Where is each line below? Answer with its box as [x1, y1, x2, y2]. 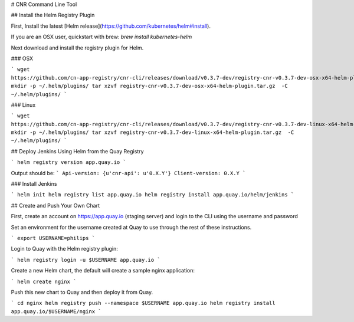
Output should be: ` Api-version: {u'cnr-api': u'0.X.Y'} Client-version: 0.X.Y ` [11, 169, 246, 176]
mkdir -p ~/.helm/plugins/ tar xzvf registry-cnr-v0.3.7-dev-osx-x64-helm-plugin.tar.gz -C [11, 83, 289, 90]
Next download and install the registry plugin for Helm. [11, 44, 144, 51]
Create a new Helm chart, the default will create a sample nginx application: [11, 267, 195, 274]
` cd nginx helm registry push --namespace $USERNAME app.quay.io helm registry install [11, 300, 276, 307]
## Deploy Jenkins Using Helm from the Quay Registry [11, 147, 144, 155]
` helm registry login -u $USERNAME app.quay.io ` [11, 257, 160, 263]
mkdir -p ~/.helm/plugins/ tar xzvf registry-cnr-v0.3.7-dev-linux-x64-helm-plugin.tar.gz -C [11, 129, 294, 136]
